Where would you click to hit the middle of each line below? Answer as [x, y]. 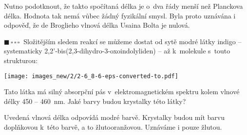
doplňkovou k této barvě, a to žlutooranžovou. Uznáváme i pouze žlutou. [113, 127]
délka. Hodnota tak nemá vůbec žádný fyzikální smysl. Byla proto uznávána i [120, 15]
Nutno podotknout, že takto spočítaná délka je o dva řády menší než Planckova [123, 6]
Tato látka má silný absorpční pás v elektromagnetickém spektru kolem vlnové [122, 92]
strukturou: [21, 60]
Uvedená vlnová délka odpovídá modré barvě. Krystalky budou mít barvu [114, 117]
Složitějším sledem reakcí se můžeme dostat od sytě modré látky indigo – [133, 41]
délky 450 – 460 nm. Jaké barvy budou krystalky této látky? [95, 101]
